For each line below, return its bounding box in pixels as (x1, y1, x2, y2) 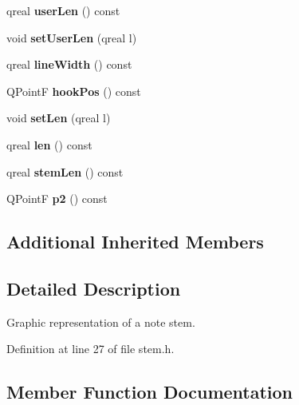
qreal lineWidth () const (6, 56, 132, 73)
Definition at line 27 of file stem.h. (6, 340, 175, 357)
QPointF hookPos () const (6, 82, 141, 99)
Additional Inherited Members (6, 229, 264, 254)
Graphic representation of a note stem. (6, 313, 195, 330)
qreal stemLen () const (6, 163, 124, 180)
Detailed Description (6, 276, 181, 300)
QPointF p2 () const (6, 190, 108, 207)
